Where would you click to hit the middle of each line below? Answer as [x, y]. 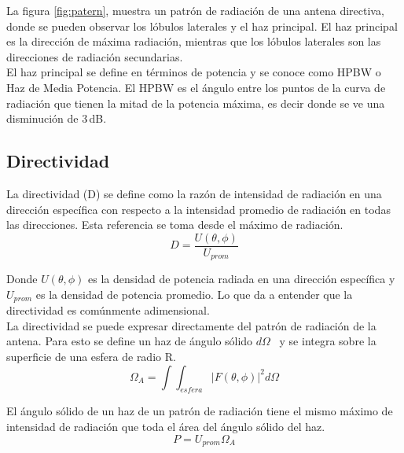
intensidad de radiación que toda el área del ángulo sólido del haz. [166, 427]
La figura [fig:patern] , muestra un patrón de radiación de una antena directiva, [195, 10]
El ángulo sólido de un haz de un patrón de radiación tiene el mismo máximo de [200, 411]
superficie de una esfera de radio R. [91, 357]
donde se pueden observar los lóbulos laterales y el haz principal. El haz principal [202, 26]
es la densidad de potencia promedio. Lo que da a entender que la [194, 294]
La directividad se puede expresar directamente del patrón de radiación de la [191, 325]
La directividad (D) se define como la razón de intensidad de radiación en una [194, 193]
